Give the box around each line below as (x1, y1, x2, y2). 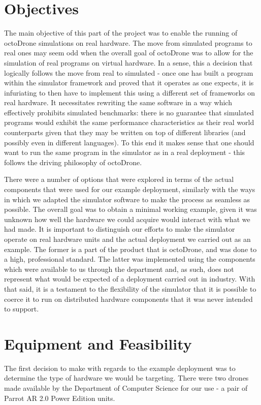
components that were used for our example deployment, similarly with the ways (4, 184, 255, 195)
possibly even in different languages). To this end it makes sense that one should (4, 137, 254, 147)
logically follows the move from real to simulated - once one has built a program (4, 67, 253, 78)
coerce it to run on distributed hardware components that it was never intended (4, 293, 253, 304)
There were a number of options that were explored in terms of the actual (4, 174, 234, 184)
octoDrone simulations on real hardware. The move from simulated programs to (4, 37, 252, 48)
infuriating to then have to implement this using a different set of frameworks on (4, 87, 255, 98)
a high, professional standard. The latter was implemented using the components (4, 254, 255, 264)
